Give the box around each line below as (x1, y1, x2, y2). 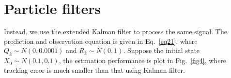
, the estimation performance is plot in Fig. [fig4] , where (59, 55, 227, 65)
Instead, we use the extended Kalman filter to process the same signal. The (4, 26, 227, 37)
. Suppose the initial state (123, 45, 200, 55)
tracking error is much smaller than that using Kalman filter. (4, 65, 185, 75)
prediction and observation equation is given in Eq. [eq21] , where (4, 36, 198, 46)
